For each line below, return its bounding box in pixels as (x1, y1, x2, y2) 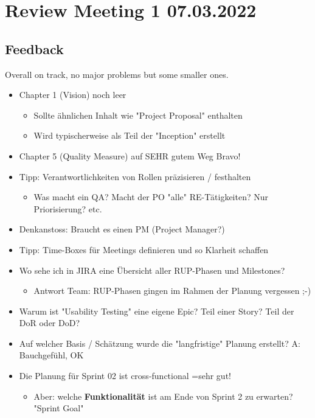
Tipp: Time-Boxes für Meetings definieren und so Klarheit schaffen (19, 243, 269, 256)
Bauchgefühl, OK (19, 349, 84, 361)
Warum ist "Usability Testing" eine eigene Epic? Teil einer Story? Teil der (19, 304, 294, 317)
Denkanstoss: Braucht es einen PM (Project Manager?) (19, 223, 225, 235)
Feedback (5, 39, 64, 58)
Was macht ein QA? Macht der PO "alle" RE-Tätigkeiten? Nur (33, 190, 268, 203)
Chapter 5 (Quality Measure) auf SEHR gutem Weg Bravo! (19, 149, 241, 162)
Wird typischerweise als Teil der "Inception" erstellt (33, 129, 226, 142)
